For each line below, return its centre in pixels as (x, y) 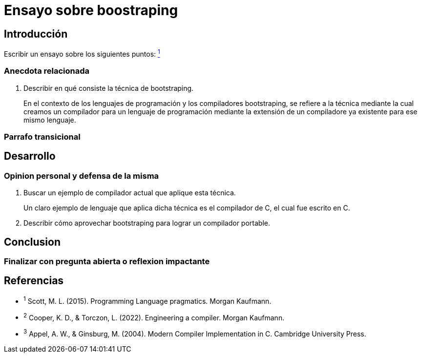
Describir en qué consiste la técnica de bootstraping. (109, 88)
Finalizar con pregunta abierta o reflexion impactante (107, 262)
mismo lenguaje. (50, 120)
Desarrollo (30, 156)
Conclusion (32, 242)
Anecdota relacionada (47, 71)
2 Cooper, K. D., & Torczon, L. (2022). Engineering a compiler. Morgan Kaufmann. (154, 317)
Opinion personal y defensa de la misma (82, 176)
